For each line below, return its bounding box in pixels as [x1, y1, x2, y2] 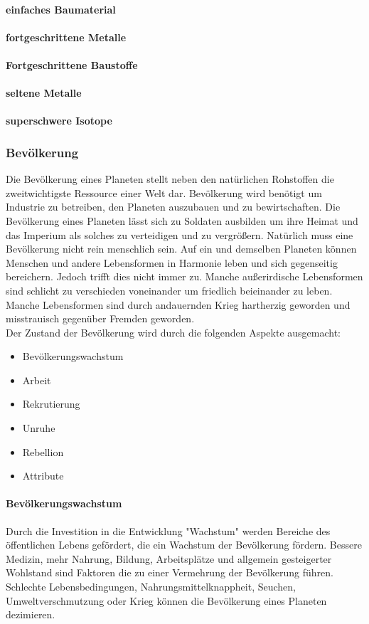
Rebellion [22, 444, 64, 459]
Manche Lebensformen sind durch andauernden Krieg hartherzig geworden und [6, 297, 351, 312]
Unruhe [22, 421, 55, 435]
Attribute [22, 468, 64, 483]
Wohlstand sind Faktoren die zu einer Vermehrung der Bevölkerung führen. [6, 565, 333, 580]
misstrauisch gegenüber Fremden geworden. [6, 311, 195, 326]
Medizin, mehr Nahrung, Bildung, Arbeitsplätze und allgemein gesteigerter [6, 551, 332, 566]
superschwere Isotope [6, 113, 112, 128]
